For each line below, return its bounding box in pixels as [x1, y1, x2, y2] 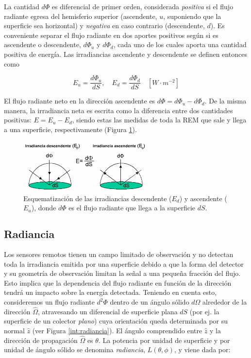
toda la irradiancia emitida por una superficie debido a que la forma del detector [4, 258, 244, 269]
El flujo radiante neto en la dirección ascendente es [4, 96, 155, 106]
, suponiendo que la [163, 11, 221, 21]
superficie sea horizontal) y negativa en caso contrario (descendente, [4, 20, 205, 31]
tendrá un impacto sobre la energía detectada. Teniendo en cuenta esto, [4, 287, 217, 297]
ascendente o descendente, [4, 39, 81, 50]
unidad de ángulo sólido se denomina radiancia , [4, 344, 146, 355]
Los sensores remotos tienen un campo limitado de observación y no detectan [4, 249, 234, 259]
